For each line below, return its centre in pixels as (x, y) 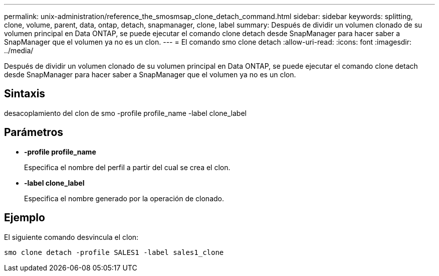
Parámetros (34, 132)
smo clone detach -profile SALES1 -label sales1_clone (114, 252)
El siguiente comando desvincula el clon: (71, 237)
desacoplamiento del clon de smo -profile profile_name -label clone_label (125, 113)
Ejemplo (25, 218)
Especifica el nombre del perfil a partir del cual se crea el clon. (127, 167)
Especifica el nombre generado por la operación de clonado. (124, 198)
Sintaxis (25, 94)
